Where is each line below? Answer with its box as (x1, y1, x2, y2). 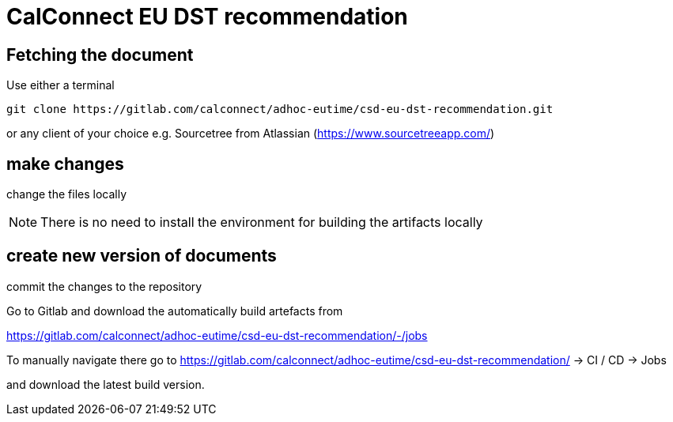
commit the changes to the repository (6, 279, 202, 293)
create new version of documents (6, 246, 277, 266)
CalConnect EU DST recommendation (6, 3, 408, 30)
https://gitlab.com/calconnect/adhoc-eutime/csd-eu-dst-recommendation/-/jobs (6, 328, 428, 342)
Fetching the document (6, 44, 194, 65)
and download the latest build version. (6, 377, 205, 391)
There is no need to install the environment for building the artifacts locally (40, 214, 483, 231)
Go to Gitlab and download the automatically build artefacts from (6, 303, 343, 318)
